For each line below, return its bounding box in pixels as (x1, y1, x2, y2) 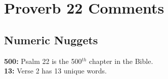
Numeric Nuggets (4, 32, 98, 47)
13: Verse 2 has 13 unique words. (4, 65, 107, 76)
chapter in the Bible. (89, 55, 153, 66)
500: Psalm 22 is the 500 (4, 55, 82, 66)
